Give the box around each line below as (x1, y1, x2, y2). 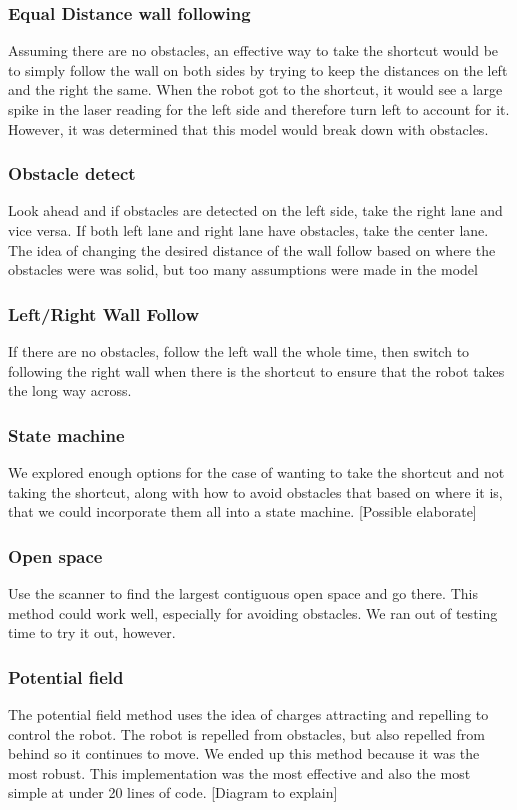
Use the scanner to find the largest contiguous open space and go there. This (8, 583, 478, 603)
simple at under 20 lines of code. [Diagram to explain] (8, 782, 338, 803)
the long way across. (8, 380, 132, 401)
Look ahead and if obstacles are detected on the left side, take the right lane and (8, 200, 503, 221)
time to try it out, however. (8, 622, 176, 643)
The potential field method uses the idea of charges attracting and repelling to (8, 704, 489, 724)
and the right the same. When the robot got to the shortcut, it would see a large (8, 79, 503, 100)
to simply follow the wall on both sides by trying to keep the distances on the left (8, 59, 508, 80)
